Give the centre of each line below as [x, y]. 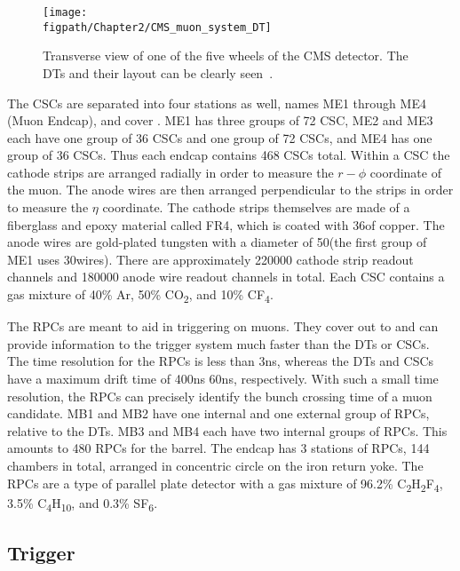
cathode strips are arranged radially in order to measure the [171, 172]
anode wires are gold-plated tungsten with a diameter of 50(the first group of [217, 242]
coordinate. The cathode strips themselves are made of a [256, 207]
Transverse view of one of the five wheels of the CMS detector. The [226, 56]
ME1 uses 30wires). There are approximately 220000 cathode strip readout [210, 259]
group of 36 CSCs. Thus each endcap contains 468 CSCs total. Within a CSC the [229, 155]
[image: [65, 12]
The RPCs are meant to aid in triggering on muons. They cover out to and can [223, 326]
